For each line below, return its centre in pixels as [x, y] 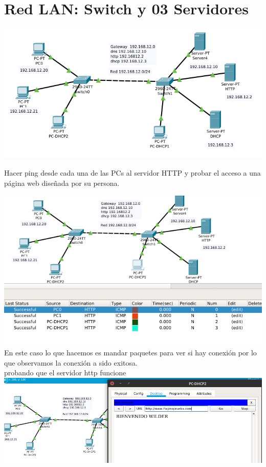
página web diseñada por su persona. [62, 183]
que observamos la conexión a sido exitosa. [71, 362]
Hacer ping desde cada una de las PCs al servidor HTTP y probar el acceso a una [132, 173]
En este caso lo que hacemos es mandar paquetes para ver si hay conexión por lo [130, 353]
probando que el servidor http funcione [65, 373]
